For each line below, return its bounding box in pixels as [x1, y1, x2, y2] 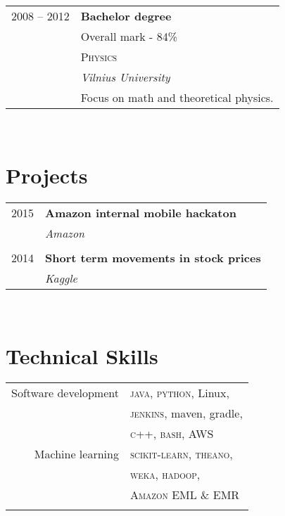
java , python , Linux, [129, 385, 229, 401]
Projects [6, 160, 88, 189]
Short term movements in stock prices [45, 249, 261, 266]
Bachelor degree [80, 8, 172, 24]
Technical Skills [6, 341, 158, 370]
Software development [11, 385, 119, 401]
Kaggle [45, 269, 77, 286]
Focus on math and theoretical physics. [80, 89, 274, 105]
